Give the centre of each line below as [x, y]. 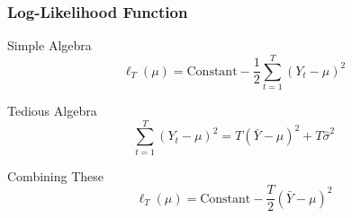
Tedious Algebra [52, 110]
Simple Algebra [50, 45]
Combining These [56, 175]
